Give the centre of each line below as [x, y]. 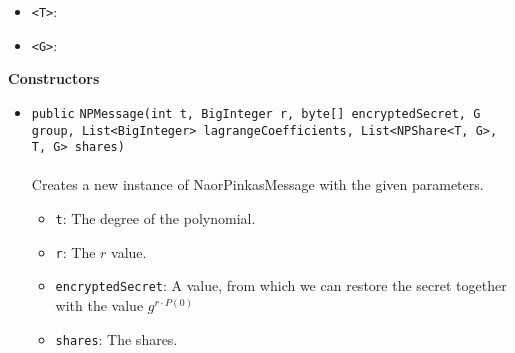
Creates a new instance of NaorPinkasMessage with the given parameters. [257, 184]
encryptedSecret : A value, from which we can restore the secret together [281, 285]
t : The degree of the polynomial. [155, 218]
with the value [99, 305]
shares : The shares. [116, 338]
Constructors [54, 78]
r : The [75, 251]
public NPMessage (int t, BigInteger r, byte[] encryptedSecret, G [256, 113]
